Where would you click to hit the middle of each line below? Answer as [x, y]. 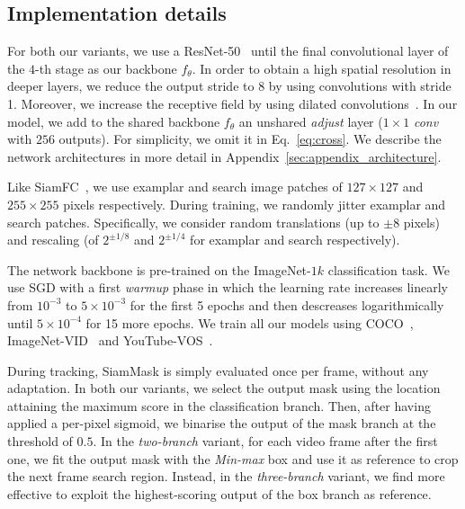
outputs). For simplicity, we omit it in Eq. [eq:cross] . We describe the [250, 139]
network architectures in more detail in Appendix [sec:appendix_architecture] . [224, 156]
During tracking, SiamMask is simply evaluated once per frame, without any [218, 370]
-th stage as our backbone [106, 68]
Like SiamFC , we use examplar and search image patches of [175, 187]
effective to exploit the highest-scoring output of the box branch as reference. [219, 493]
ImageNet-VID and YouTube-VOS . [110, 340]
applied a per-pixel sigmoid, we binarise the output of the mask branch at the [222, 423]
